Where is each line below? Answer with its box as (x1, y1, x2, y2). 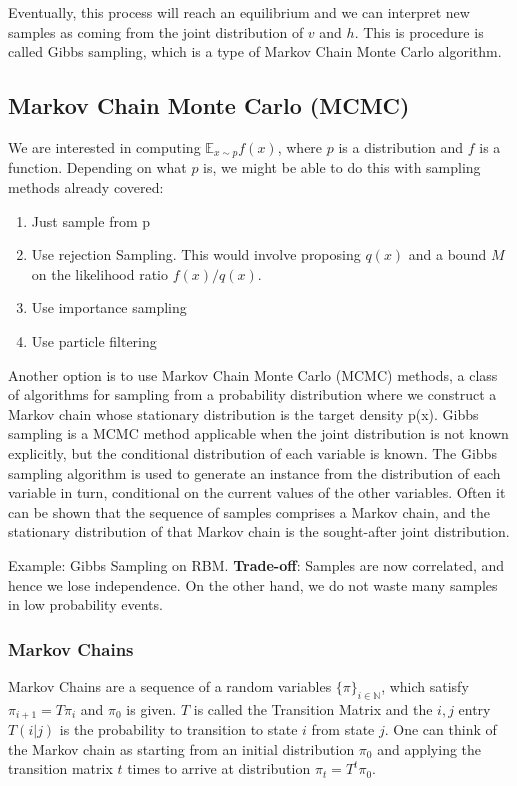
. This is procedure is (354, 21, 484, 42)
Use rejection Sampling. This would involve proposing (31, 244, 361, 265)
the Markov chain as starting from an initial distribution (8, 738, 355, 759)
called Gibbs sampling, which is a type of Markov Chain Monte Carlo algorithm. (8, 41, 502, 62)
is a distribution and (338, 136, 464, 157)
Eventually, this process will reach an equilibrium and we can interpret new (8, 2, 470, 22)
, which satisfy (381, 675, 469, 696)
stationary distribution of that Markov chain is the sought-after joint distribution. (8, 521, 510, 542)
